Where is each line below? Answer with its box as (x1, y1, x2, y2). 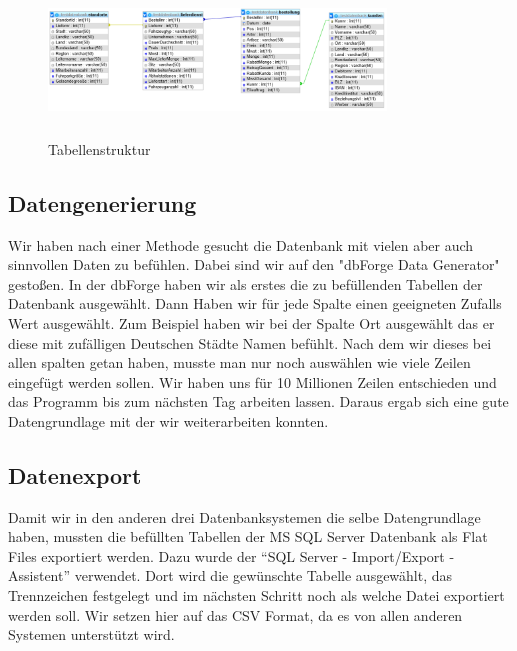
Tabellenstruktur (48, 138, 151, 159)
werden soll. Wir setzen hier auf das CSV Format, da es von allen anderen (8, 604, 463, 625)
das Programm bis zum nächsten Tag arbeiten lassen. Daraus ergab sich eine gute (8, 391, 509, 412)
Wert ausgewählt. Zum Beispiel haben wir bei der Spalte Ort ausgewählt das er (8, 312, 495, 333)
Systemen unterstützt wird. (8, 624, 175, 645)
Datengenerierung (8, 187, 197, 218)
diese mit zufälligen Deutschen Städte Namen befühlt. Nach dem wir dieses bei (8, 332, 492, 353)
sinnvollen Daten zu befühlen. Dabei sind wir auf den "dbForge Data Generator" (8, 254, 500, 275)
